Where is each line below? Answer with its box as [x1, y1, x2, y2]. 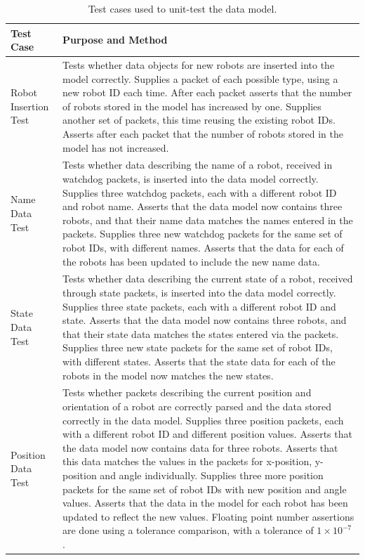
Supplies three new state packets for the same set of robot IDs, [62, 340, 333, 355]
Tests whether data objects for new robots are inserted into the [62, 58, 335, 72]
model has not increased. [62, 140, 169, 155]
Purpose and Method [62, 32, 168, 47]
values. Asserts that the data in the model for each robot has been [62, 495, 348, 510]
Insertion [11, 98, 49, 113]
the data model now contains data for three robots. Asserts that [62, 440, 338, 455]
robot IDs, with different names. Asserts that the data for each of [62, 240, 344, 254]
